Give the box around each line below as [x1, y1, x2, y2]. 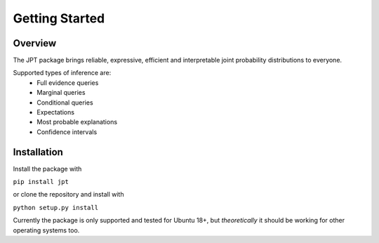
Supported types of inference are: [13, 69, 112, 77]
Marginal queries [36, 88, 86, 97]
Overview [13, 37, 57, 49]
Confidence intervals [36, 127, 98, 136]
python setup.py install [13, 204, 98, 211]
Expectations [36, 108, 75, 117]
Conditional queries [36, 98, 94, 107]
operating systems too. [13, 225, 80, 235]
